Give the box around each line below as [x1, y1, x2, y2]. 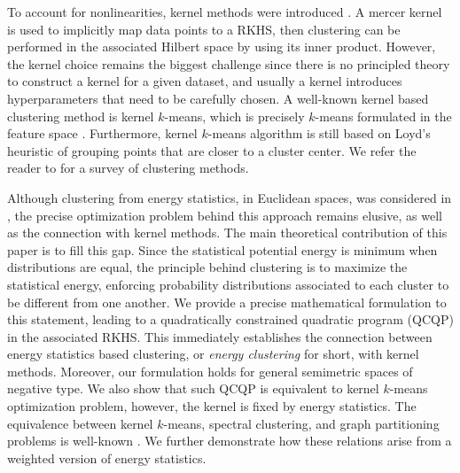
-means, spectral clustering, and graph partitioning [163, 414, 440, 432]
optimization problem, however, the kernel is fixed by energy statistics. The [7, 397, 417, 415]
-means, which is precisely [164, 106, 305, 125]
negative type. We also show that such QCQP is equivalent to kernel [7, 379, 379, 398]
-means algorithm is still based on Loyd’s [207, 124, 431, 143]
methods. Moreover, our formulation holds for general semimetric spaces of [7, 361, 413, 380]
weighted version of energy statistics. [7, 448, 207, 467]
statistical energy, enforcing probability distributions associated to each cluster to [7, 275, 449, 293]
